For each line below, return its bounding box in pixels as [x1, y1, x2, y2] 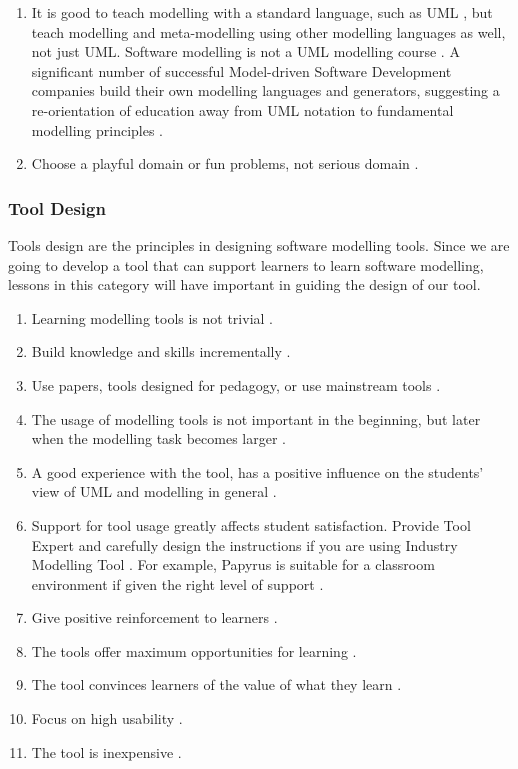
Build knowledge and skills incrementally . [31, 341, 291, 362]
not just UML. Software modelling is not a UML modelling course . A [31, 41, 460, 62]
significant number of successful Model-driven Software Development [31, 60, 452, 81]
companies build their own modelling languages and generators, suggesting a [31, 80, 500, 101]
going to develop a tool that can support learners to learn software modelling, [8, 254, 484, 275]
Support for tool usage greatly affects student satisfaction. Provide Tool [31, 514, 471, 535]
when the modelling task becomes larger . [31, 428, 286, 449]
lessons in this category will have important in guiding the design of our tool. [8, 274, 481, 295]
